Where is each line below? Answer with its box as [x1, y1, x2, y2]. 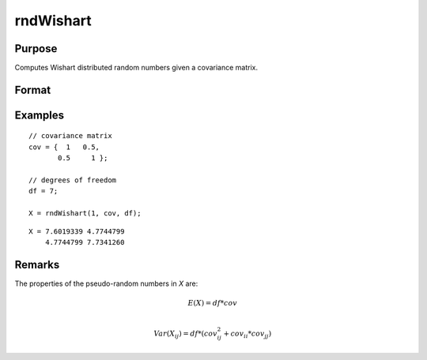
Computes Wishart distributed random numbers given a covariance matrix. [14, 63, 259, 73]
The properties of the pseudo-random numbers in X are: [14, 279, 198, 288]
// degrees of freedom [28, 176, 117, 185]
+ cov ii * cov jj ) [223, 328, 272, 339]
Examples [14, 108, 65, 122]
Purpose [14, 42, 58, 55]
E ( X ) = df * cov [187, 298, 237, 308]
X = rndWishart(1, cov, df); [28, 209, 142, 218]
